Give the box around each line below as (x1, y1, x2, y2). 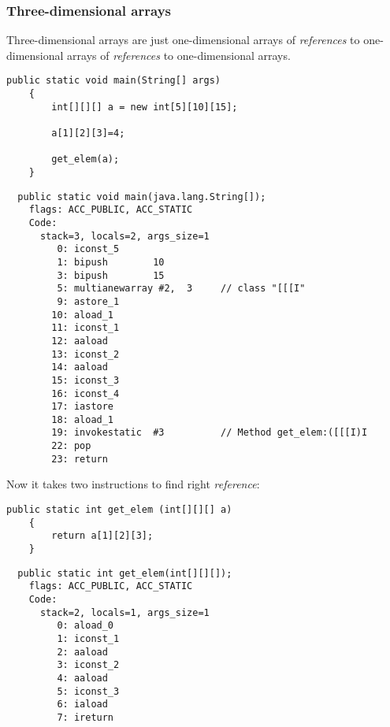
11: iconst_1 (51, 322, 120, 334)
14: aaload (51, 362, 108, 373)
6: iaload (57, 699, 108, 710)
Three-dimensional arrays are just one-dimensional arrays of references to (6, 32, 360, 48)
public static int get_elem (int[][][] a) (6, 504, 232, 516)
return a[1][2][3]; (51, 530, 154, 542)
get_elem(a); (51, 154, 120, 165)
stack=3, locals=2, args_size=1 (39, 230, 210, 242)
